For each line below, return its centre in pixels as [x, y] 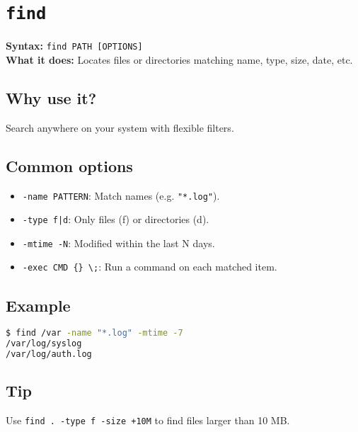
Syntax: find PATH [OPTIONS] [74, 46]
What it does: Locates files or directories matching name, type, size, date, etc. [179, 59]
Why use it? [51, 97]
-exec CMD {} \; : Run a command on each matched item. [150, 267]
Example [38, 305]
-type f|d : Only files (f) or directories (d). [116, 219]
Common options [69, 165]
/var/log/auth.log [49, 354]
